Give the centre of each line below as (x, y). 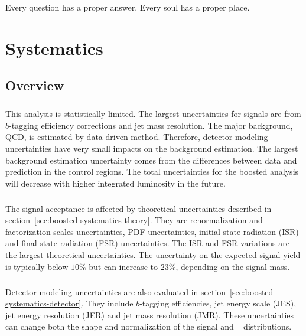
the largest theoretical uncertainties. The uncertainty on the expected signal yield (153, 255)
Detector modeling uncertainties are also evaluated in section (116, 291)
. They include (107, 303)
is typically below (37, 266)
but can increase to (123, 266)
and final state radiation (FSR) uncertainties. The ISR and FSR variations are (147, 243)
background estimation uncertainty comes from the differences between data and (151, 160)
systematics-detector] (43, 303)
